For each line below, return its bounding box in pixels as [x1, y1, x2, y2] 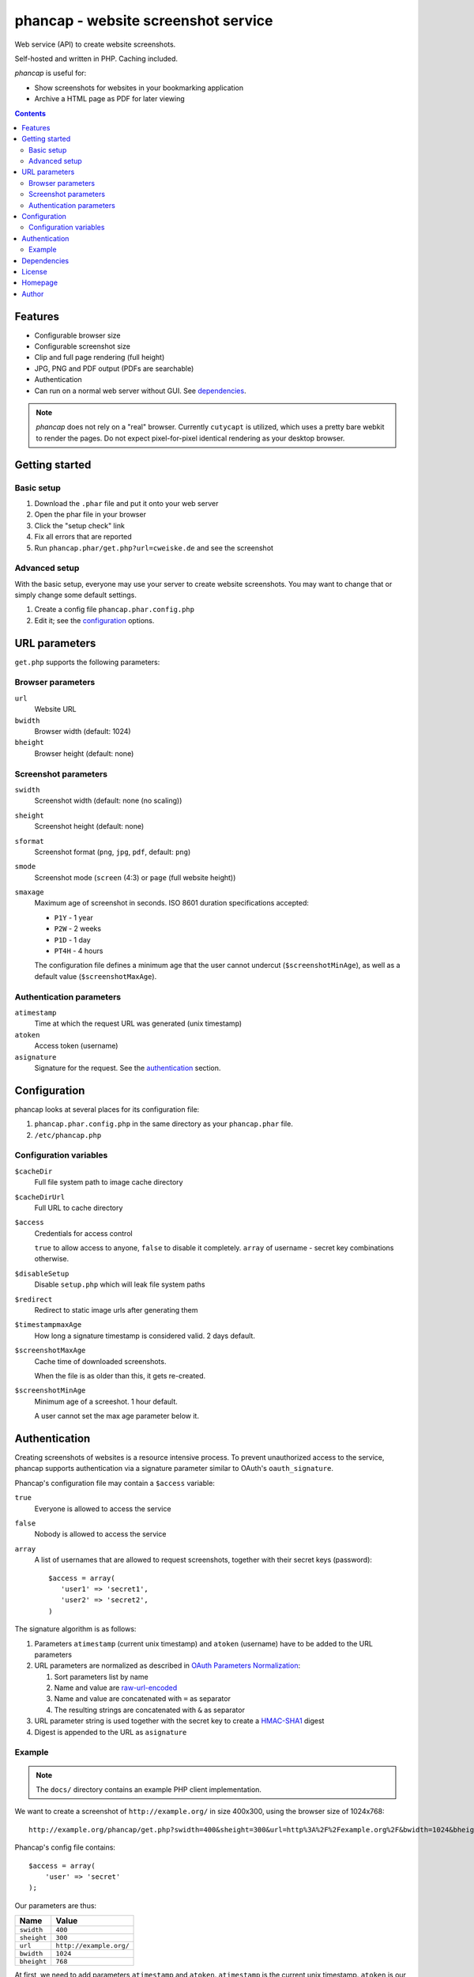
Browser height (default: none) [34, 748, 134, 758]
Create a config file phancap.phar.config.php [34, 605, 195, 614]
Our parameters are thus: [14, 1900, 97, 1910]
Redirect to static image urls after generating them [34, 1306, 198, 1315]
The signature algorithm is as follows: [14, 1624, 137, 1634]
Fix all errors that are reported [34, 532, 132, 542]
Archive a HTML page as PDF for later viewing [34, 94, 185, 104]
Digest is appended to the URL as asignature [34, 1727, 187, 1737]
